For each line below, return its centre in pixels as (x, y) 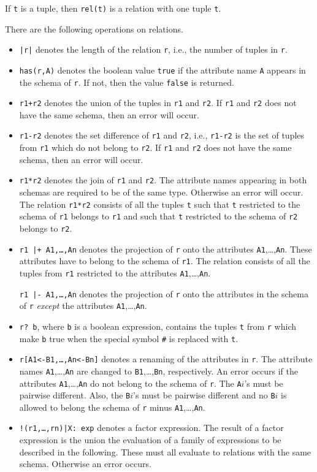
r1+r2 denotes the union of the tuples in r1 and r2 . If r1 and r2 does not (158, 103)
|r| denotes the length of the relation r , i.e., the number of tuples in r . (153, 49)
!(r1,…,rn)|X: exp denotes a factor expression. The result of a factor (151, 428)
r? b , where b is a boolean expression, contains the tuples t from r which (158, 326)
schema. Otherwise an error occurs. (85, 464)
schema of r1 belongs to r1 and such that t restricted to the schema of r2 (158, 216)
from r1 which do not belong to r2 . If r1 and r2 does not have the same (155, 147)
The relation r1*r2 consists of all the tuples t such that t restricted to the (160, 204)
